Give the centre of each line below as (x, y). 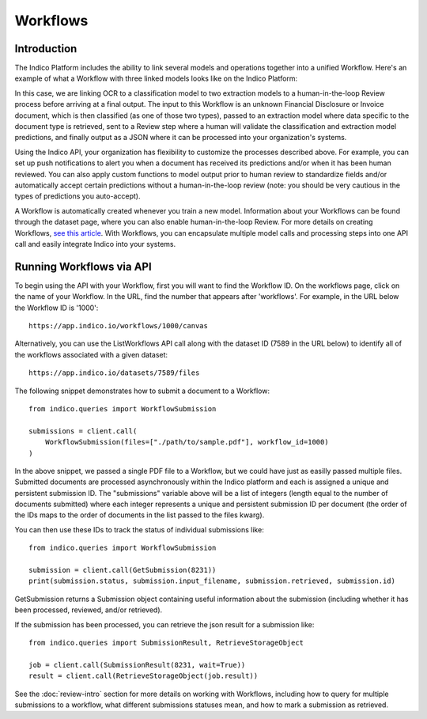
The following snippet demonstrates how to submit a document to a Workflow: (142, 391)
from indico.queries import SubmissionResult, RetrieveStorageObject (166, 642)
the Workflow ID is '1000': (57, 308)
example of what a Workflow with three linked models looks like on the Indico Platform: (156, 78)
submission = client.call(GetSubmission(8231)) (123, 570)
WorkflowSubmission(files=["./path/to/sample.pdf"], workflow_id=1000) (187, 442)
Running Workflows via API (83, 266)
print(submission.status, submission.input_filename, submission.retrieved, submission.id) (212, 581)
